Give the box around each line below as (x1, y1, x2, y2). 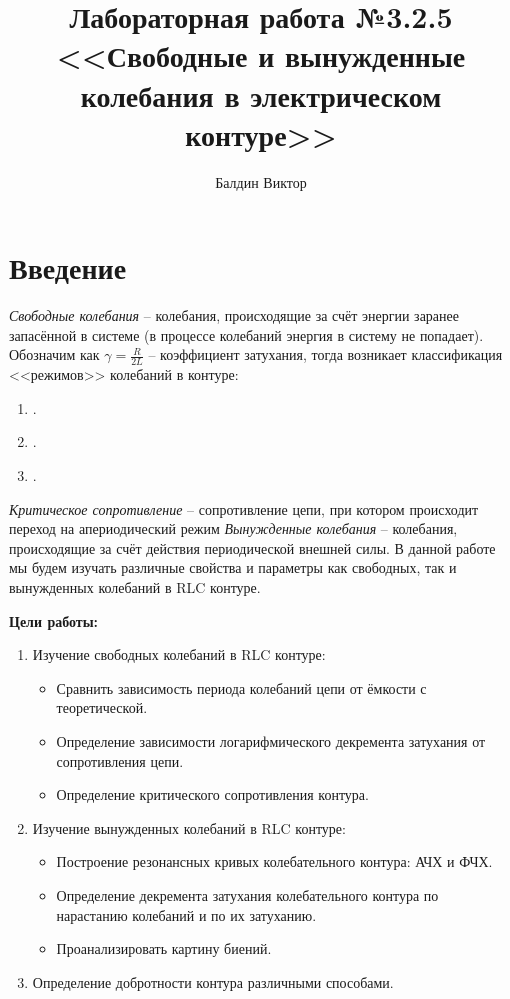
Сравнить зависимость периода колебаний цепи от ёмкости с (56, 677, 427, 698)
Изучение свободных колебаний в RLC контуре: (32, 644, 326, 665)
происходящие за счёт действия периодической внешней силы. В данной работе (9, 537, 496, 558)
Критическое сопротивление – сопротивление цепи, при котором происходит (9, 498, 479, 519)
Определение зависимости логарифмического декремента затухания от (56, 730, 486, 751)
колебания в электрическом (80, 74, 442, 115)
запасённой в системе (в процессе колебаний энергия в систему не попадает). (9, 324, 484, 345)
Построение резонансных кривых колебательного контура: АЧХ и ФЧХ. (56, 851, 493, 872)
